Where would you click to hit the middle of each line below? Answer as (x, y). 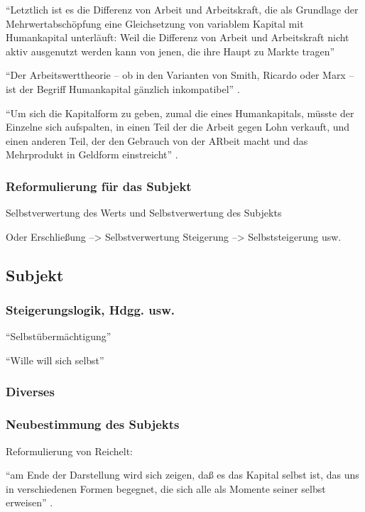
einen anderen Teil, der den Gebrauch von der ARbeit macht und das (157, 140)
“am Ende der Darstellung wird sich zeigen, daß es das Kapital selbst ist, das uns (182, 475)
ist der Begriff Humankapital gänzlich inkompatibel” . (123, 88)
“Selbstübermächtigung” (59, 336)
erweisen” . (29, 502)
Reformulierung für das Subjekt (99, 186)
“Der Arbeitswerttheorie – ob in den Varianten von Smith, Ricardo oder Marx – (180, 75)
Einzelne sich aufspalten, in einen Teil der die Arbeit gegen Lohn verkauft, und (178, 127)
